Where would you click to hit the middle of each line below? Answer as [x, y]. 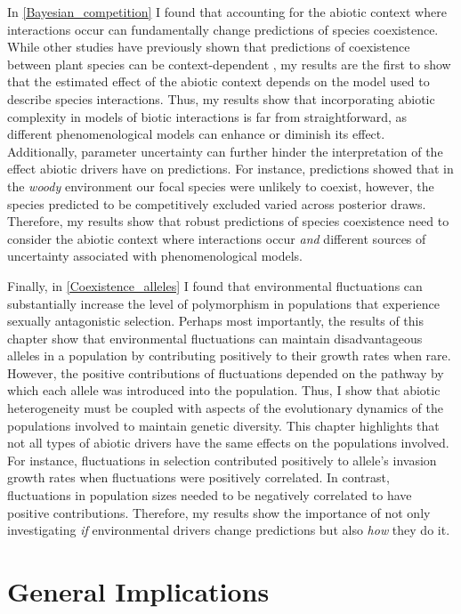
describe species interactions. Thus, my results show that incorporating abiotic [221, 98]
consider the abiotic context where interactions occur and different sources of [217, 238]
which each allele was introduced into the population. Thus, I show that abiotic [224, 390]
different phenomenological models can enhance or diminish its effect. [196, 134]
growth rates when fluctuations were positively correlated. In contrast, [198, 477]
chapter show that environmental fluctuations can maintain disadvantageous [215, 338]
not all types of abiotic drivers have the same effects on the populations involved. [228, 443]
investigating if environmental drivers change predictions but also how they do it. [229, 530]
